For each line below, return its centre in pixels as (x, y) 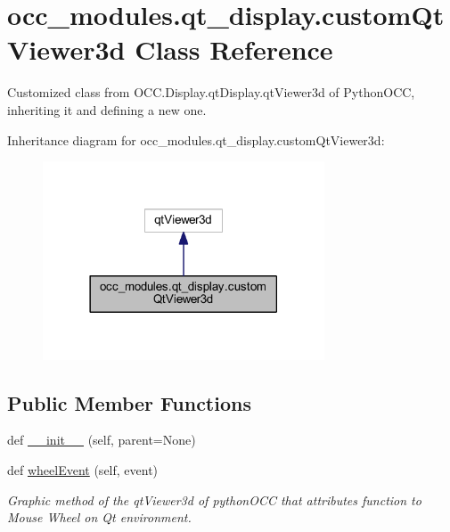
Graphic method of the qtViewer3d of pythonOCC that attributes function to (214, 499)
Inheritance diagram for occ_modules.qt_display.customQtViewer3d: (196, 139)
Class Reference (234, 49)
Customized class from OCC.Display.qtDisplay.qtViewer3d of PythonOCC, (211, 92)
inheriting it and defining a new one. (107, 109)
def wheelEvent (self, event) (83, 470)
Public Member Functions (129, 402)
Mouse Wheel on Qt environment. (99, 517)
